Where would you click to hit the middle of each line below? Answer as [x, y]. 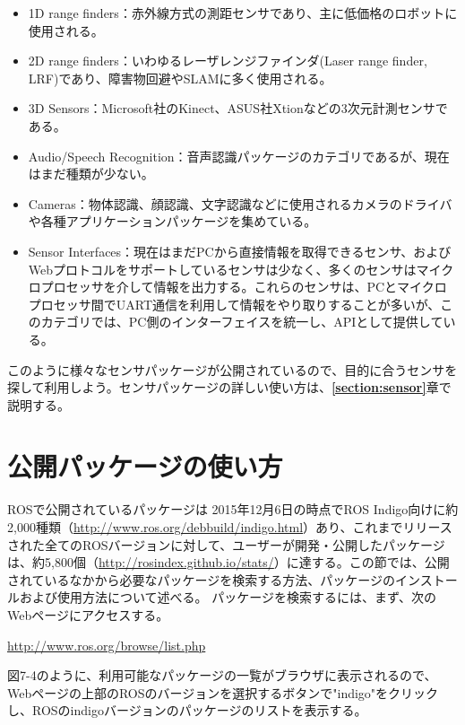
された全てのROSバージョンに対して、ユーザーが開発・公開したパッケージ [226, 544]
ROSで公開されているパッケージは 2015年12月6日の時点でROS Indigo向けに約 [233, 509]
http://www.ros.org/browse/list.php [107, 645]
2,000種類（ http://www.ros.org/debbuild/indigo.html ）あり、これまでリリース [230, 527]
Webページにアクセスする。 [88, 614]
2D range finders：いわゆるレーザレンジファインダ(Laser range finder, [228, 61]
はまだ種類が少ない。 [91, 174]
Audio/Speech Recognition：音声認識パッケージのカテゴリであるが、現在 [239, 156]
